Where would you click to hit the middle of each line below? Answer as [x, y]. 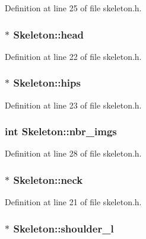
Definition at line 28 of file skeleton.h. [73, 153]
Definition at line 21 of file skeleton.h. [73, 202]
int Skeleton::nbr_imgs [61, 131]
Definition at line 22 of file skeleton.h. [73, 56]
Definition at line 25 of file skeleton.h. [73, 8]
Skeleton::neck [48, 179]
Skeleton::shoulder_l [64, 228]
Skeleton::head [49, 34]
